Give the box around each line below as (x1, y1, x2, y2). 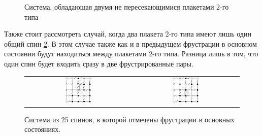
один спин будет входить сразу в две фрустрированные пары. (4, 58, 193, 69)
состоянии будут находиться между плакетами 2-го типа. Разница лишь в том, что (4, 48, 258, 59)
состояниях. (24, 124, 61, 134)
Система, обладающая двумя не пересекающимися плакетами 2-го (24, 2, 229, 12)
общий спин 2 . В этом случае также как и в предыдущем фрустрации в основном (4, 38, 257, 49)
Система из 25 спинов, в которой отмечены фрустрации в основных (24, 114, 235, 124)
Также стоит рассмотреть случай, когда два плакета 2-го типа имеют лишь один (4, 28, 251, 39)
